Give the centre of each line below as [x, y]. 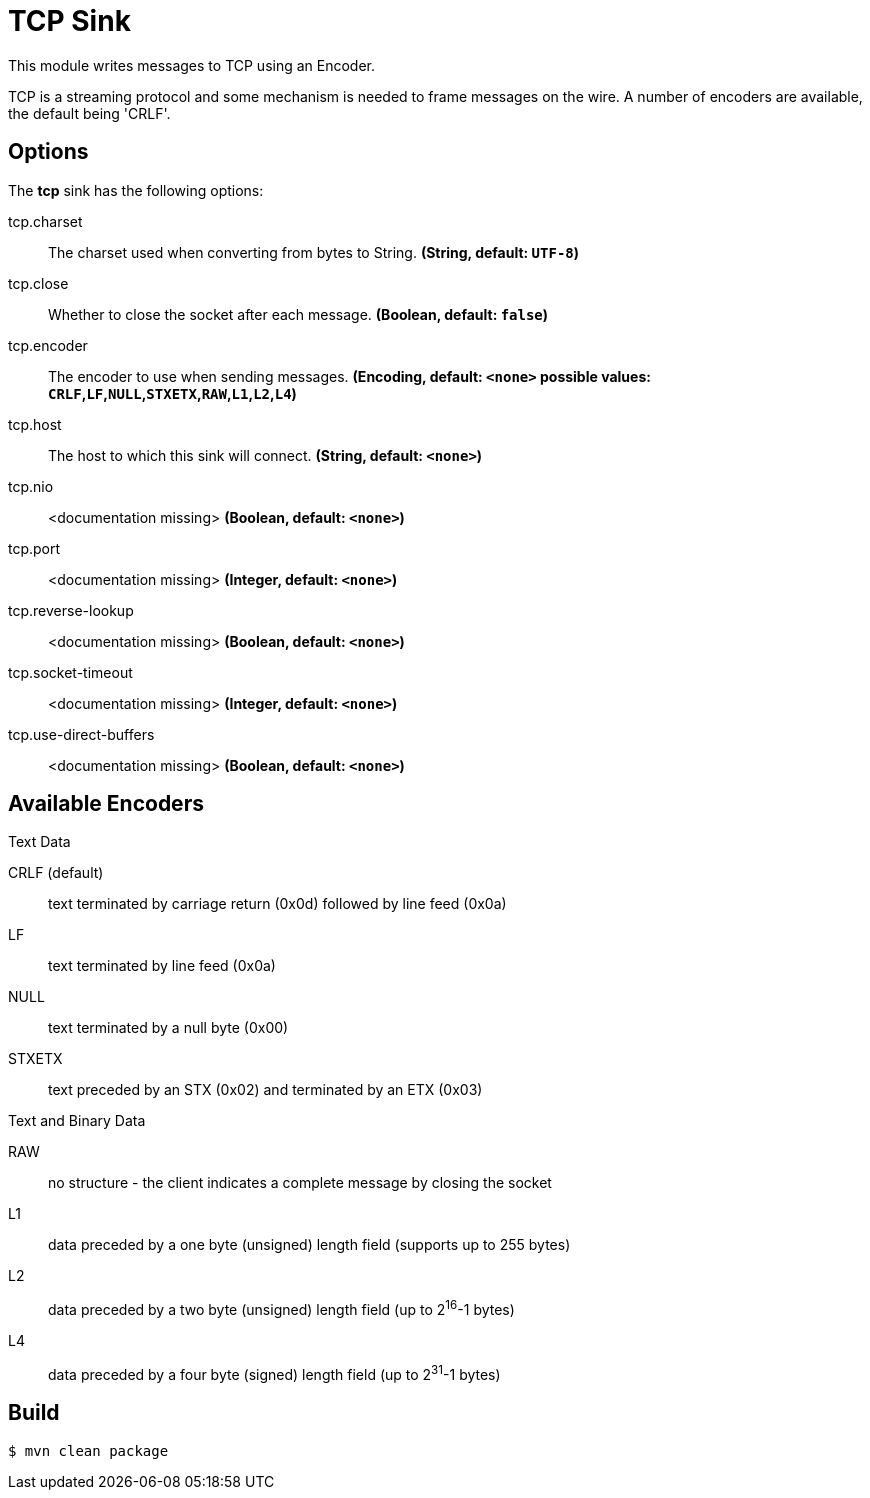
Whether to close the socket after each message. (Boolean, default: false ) [298, 314]
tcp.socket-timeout [70, 672]
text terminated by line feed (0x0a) [162, 966]
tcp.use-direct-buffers [81, 734]
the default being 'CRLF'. [89, 113]
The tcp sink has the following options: [136, 190]
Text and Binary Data [77, 1121]
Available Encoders [106, 804]
